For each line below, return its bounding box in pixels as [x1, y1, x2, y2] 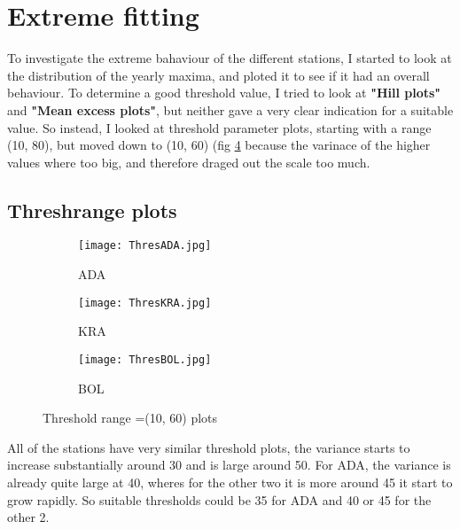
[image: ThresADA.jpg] [78, 239, 212, 253]
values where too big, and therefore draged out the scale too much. [7, 152, 370, 171]
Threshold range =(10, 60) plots [43, 408, 218, 427]
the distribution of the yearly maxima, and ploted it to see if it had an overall [7, 66, 430, 84]
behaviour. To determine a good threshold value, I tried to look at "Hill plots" [7, 83, 441, 102]
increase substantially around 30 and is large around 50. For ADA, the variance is [7, 455, 451, 474]
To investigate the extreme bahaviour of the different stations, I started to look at [7, 49, 452, 67]
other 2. [7, 508, 50, 526]
